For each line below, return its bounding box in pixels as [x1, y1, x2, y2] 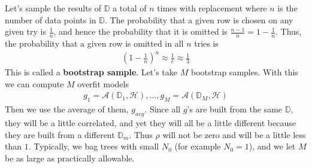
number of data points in [5, 13, 96, 26]
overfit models [77, 77, 129, 90]
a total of [113, 2, 147, 14]
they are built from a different [5, 128, 115, 140]
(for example [174, 140, 221, 152]
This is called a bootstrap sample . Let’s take [5, 66, 178, 78]
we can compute [5, 77, 64, 90]
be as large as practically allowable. [5, 151, 135, 164]
